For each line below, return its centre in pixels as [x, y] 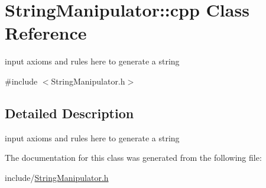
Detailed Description [69, 113]
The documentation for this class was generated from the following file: [133, 158]
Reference [46, 33]
